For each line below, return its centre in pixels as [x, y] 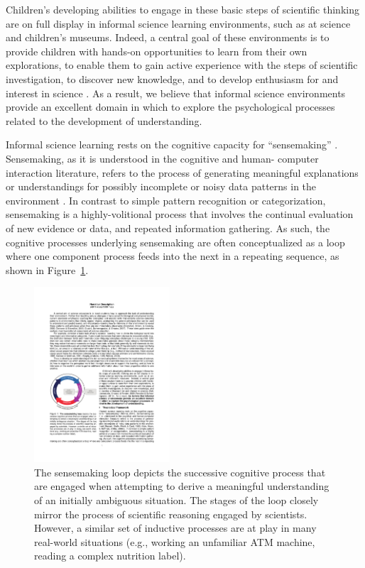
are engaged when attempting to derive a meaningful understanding [182, 486]
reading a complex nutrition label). [110, 556]
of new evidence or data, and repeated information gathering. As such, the [168, 228]
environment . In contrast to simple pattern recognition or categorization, [166, 200]
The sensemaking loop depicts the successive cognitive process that [180, 472]
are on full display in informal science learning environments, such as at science [178, 23]
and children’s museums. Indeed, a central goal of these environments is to [168, 37]
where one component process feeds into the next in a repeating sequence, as [173, 256]
